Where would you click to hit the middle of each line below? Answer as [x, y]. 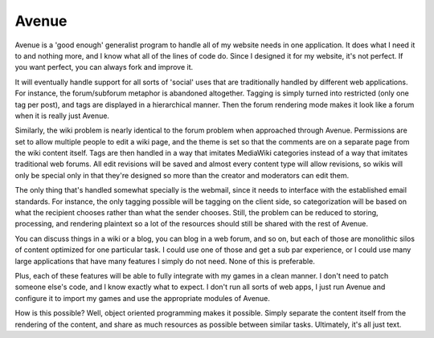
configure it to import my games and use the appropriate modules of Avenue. [143, 298]
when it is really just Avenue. [62, 116]
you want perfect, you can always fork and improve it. [104, 67]
